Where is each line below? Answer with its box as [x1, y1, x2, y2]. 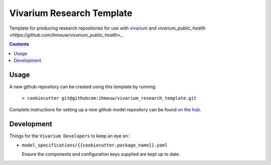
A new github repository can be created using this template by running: [9, 84, 157, 90]
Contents [9, 41, 30, 47]
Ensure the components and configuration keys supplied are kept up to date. [22, 151, 180, 157]
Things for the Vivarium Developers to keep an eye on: [9, 133, 129, 139]
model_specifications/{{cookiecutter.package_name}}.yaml [22, 142, 168, 148]
